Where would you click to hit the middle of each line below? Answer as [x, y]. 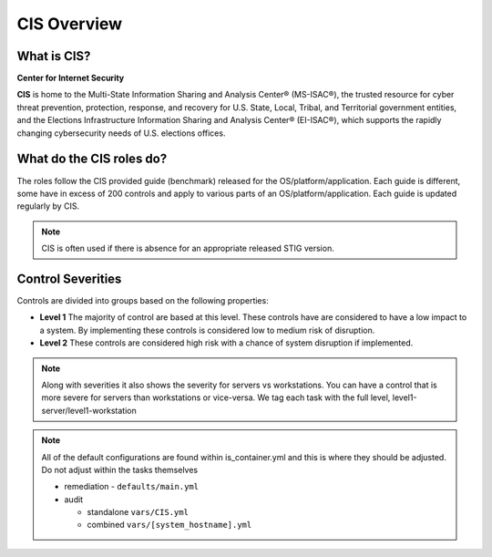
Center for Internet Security [71, 78]
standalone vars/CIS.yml [138, 512]
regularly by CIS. [48, 206]
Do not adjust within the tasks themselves [120, 469]
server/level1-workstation [89, 410]
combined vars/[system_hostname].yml [169, 525]
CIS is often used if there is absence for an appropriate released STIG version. [188, 248]
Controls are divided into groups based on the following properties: [143, 300]
